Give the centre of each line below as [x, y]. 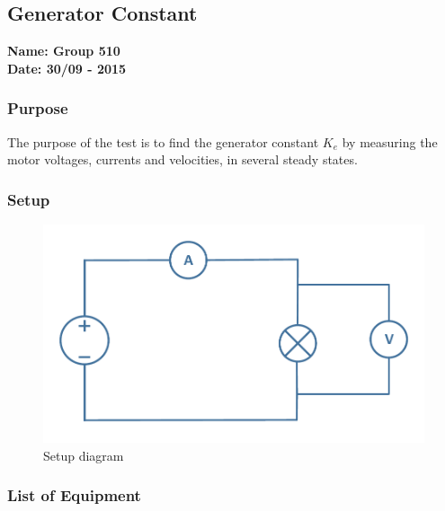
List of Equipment [74, 495]
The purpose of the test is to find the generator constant [163, 141]
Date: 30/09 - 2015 [67, 68]
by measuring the [390, 141]
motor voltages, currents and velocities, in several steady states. [182, 159]
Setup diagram [84, 455]
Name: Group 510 [64, 51]
